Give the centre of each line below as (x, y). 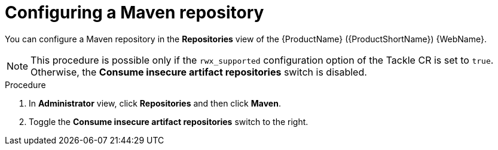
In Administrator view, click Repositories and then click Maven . (155, 103)
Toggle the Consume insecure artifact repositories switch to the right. (169, 121)
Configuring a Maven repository (135, 12)
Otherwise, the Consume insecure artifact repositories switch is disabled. (199, 72)
